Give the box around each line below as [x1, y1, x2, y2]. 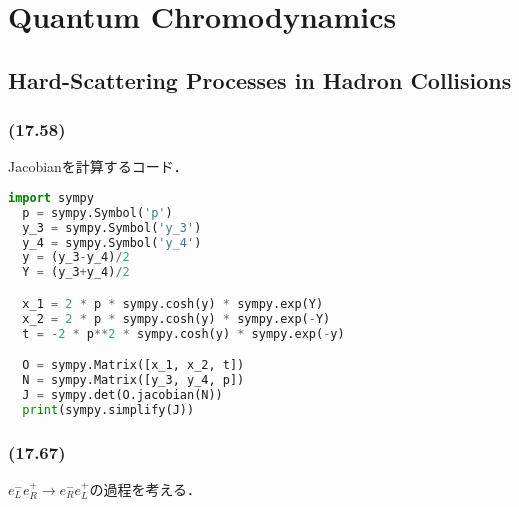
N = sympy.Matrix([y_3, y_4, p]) [22, 373, 245, 388]
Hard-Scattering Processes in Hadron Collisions [8, 64, 512, 95]
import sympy [8, 190, 94, 205]
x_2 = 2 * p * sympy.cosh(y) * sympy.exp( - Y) [22, 311, 331, 326]
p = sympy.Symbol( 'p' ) [22, 205, 173, 220]
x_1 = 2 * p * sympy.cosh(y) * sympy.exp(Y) [22, 296, 324, 311]
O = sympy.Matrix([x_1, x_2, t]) [22, 358, 245, 373]
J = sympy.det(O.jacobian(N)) [22, 387, 223, 402]
